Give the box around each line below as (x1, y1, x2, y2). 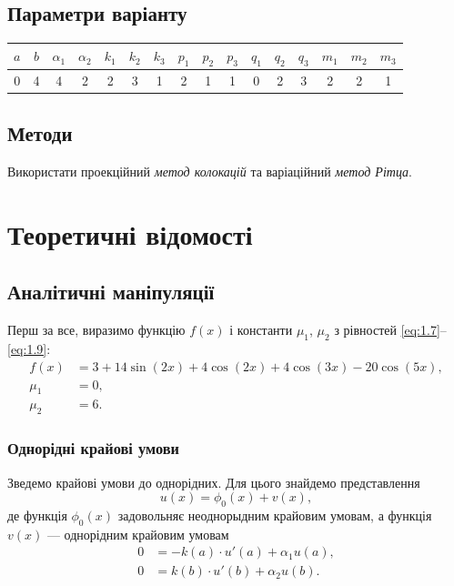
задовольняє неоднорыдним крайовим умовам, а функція (117, 505, 432, 524)
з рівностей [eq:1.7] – (334, 320, 447, 339)
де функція (7, 505, 67, 524)
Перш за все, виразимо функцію (7, 320, 186, 339)
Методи (7, 119, 73, 147)
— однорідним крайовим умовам (46, 524, 229, 543)
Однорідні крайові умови (7, 437, 180, 460)
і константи (229, 320, 293, 339)
